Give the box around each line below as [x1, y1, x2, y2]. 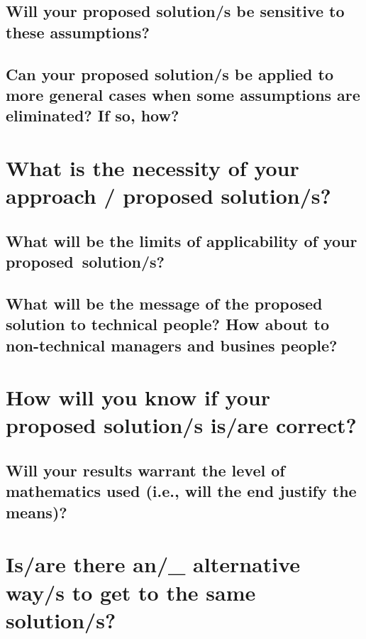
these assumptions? [6, 21, 150, 43]
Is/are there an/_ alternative [6, 550, 301, 579]
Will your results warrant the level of [6, 459, 285, 481]
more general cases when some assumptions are [6, 83, 360, 105]
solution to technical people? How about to [6, 313, 329, 335]
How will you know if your [6, 383, 270, 412]
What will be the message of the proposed [6, 292, 323, 314]
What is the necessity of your [6, 153, 299, 182]
